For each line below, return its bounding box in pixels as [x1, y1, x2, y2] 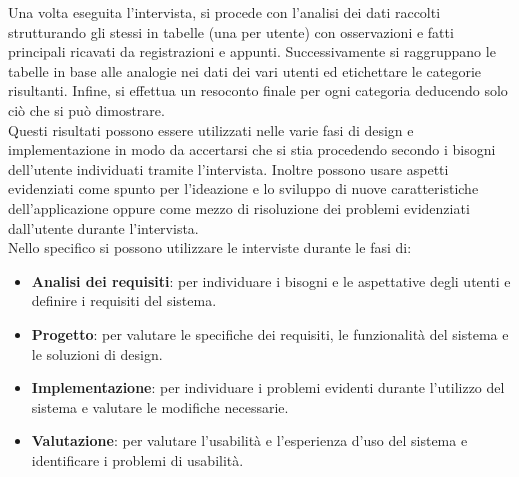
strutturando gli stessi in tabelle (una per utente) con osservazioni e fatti [8, 21, 454, 42]
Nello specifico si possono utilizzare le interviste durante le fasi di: [8, 237, 412, 258]
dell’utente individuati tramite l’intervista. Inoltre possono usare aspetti [8, 158, 449, 179]
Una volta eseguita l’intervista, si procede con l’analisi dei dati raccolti [8, 2, 441, 22]
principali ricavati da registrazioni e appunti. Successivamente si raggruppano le [8, 41, 496, 62]
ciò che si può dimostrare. [8, 99, 165, 120]
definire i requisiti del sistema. [31, 290, 217, 311]
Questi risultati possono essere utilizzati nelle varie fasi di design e [8, 119, 414, 140]
